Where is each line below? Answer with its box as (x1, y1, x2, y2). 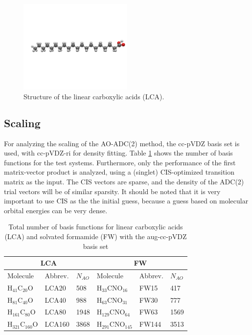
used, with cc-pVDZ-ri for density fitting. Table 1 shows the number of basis (4, 148, 233, 158)
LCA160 (45, 319, 69, 329)
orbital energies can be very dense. (4, 205, 108, 215)
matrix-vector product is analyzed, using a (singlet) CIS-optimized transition (4, 167, 235, 177)
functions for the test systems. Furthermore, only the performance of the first (4, 157, 236, 167)
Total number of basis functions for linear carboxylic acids (8, 222, 183, 232)
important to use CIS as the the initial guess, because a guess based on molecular (4, 196, 249, 206)
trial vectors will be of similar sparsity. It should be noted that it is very (4, 186, 221, 196)
